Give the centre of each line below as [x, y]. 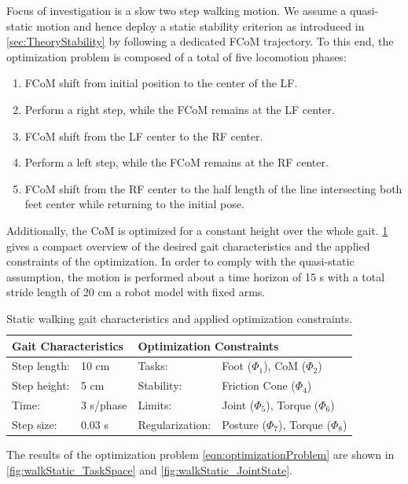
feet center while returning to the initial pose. [134, 204]
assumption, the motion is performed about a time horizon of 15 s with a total [196, 276]
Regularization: [175, 424]
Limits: [155, 405]
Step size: [35, 424]
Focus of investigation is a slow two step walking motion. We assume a [176, 10]
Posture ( [244, 424]
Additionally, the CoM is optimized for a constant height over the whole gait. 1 [197, 230]
